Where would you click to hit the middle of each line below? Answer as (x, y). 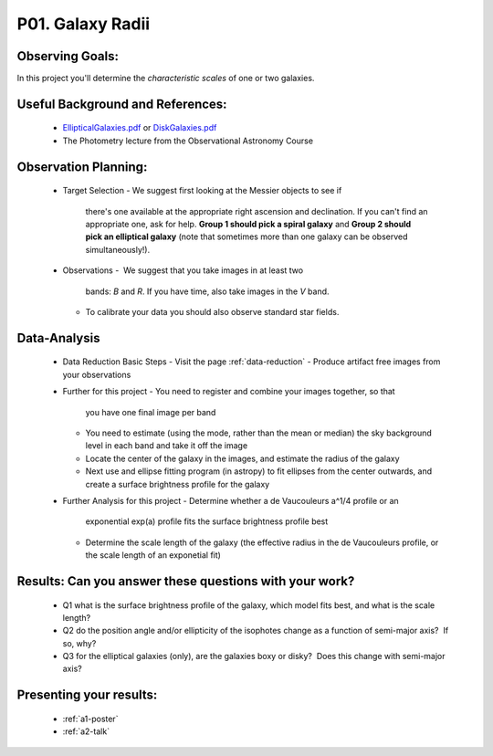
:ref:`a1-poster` (90, 719)
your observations (97, 374)
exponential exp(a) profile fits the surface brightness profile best (207, 521)
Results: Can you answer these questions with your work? (186, 581)
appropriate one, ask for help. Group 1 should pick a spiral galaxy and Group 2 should (248, 225)
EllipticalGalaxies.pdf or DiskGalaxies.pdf (140, 128)
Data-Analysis (58, 338)
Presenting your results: (87, 695)
